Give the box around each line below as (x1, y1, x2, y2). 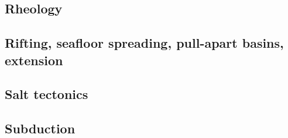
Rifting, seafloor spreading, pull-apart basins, (5, 34, 284, 52)
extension (5, 51, 63, 69)
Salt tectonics (5, 85, 88, 103)
